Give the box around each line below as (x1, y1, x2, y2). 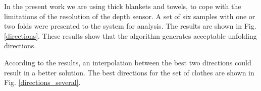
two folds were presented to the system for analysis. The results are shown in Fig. (4, 21, 256, 31)
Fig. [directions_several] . (4, 77, 81, 87)
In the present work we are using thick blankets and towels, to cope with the (4, 1, 241, 11)
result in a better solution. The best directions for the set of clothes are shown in (4, 67, 254, 77)
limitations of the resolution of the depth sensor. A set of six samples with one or (4, 11, 255, 21)
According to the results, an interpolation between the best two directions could (4, 57, 251, 67)
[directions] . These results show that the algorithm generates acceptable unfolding (4, 30, 257, 41)
